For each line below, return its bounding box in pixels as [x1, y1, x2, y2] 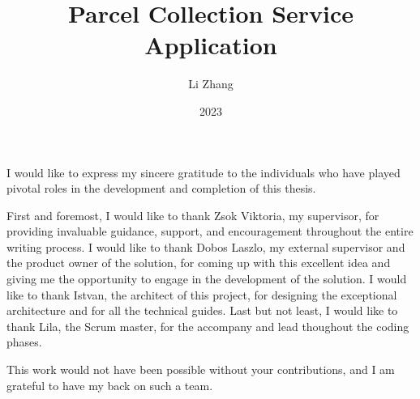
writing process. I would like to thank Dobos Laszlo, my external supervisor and [6, 238, 405, 255]
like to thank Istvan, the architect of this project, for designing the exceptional [6, 286, 397, 303]
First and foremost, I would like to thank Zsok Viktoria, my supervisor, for [6, 206, 379, 223]
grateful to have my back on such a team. [6, 376, 213, 393]
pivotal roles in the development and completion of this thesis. [6, 180, 316, 197]
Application [144, 28, 277, 62]
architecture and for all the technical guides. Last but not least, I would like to [6, 302, 398, 319]
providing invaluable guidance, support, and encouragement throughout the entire [6, 223, 414, 240]
